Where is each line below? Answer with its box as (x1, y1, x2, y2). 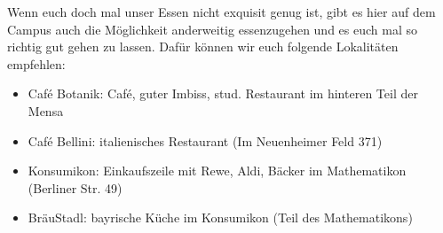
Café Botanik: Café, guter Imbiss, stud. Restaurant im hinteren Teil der (28, 84, 418, 103)
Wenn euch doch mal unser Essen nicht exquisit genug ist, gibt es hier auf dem (7, 3, 436, 20)
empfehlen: (7, 54, 66, 73)
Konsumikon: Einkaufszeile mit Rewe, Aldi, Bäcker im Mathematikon (28, 161, 407, 180)
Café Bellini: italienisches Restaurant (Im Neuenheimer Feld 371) (28, 131, 383, 150)
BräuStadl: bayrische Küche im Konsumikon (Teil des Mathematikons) (28, 208, 413, 227)
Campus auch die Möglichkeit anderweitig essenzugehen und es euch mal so (7, 19, 417, 38)
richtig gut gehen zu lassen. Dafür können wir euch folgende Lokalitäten (7, 37, 399, 56)
